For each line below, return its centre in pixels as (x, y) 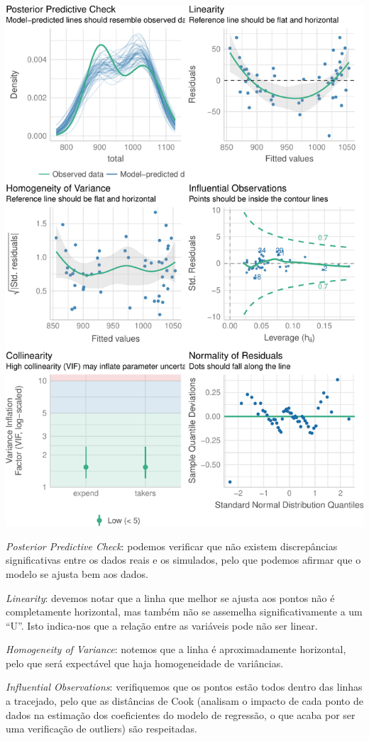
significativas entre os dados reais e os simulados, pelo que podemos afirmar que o (183, 560)
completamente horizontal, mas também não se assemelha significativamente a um (184, 612)
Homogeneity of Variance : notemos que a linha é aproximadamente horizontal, (176, 649)
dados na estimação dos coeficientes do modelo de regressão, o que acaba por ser (181, 714)
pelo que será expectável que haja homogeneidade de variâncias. (145, 663)
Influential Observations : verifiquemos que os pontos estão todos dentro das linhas (184, 687)
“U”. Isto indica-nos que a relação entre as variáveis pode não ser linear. (162, 625)
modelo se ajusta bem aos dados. (77, 573)
